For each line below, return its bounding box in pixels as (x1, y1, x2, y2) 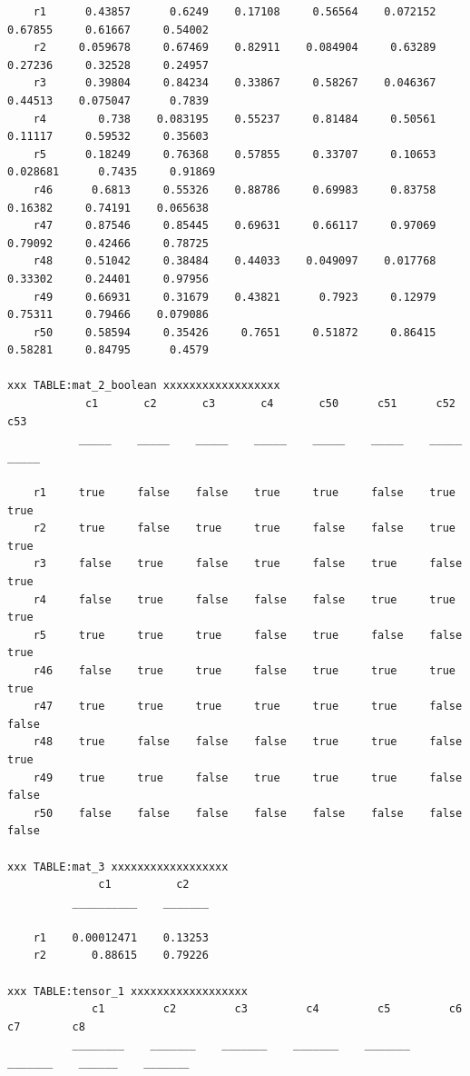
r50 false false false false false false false (33, 806, 463, 820)
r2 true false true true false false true (33, 522, 455, 535)
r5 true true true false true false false (33, 628, 463, 642)
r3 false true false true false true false (33, 557, 463, 571)
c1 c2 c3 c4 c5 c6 (92, 1002, 463, 1016)
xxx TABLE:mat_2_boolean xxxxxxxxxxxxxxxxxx (7, 379, 280, 393)
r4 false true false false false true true (33, 593, 455, 606)
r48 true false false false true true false (33, 735, 463, 749)
